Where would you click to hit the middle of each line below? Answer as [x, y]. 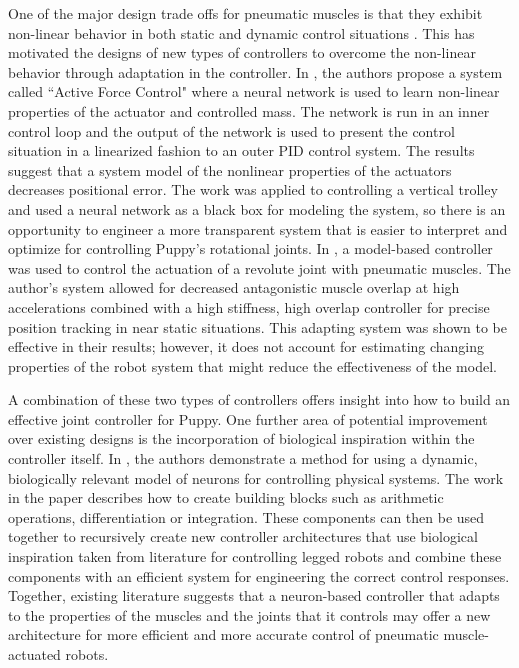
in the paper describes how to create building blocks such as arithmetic [226, 497]
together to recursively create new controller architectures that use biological [243, 536]
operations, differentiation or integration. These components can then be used [246, 516]
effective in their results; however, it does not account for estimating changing [246, 346]
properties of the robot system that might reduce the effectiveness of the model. [252, 365]
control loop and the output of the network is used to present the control [231, 130]
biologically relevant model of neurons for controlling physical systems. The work [256, 477]
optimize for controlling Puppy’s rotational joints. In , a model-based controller [250, 248]
